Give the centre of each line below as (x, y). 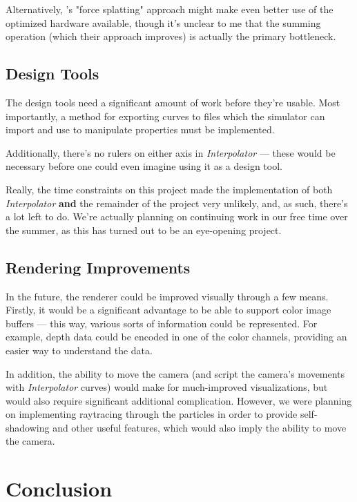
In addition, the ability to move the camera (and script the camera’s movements (175, 373)
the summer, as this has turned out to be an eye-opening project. (144, 230)
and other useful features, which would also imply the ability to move (200, 427)
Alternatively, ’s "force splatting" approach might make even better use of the (170, 9)
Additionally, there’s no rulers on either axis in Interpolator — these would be (171, 152)
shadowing (28, 427)
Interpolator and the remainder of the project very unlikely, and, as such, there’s (177, 203)
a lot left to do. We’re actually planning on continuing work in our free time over (177, 216)
